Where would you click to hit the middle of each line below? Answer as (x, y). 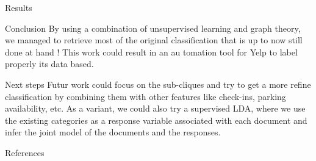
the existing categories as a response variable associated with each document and (156, 120)
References (25, 152)
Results (19, 7)
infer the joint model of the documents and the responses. (113, 132)
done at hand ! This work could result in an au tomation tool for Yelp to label (151, 52)
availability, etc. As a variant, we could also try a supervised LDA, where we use (155, 108)
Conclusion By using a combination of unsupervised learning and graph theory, (153, 28)
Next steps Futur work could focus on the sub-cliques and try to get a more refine (158, 84)
